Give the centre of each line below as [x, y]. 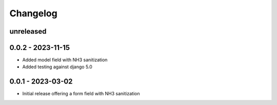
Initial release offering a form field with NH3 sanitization [81, 94]
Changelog [33, 13]
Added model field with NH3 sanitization [65, 60]
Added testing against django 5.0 [57, 67]
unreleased [28, 31]
